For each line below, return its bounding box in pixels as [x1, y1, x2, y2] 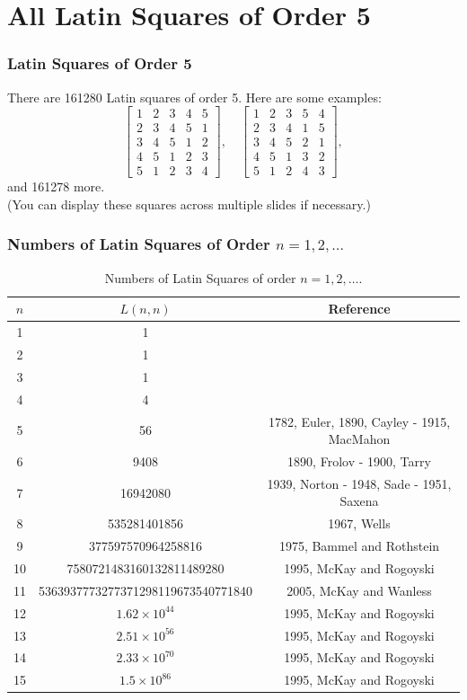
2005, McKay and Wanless [286, 580, 432, 599]
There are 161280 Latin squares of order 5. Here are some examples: [7, 87, 382, 106]
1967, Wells [328, 514, 391, 533]
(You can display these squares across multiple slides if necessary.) [7, 194, 371, 213]
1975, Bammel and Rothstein [278, 536, 440, 555]
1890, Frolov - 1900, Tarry [287, 452, 431, 470]
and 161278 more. [7, 177, 105, 196]
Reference [328, 299, 391, 318]
